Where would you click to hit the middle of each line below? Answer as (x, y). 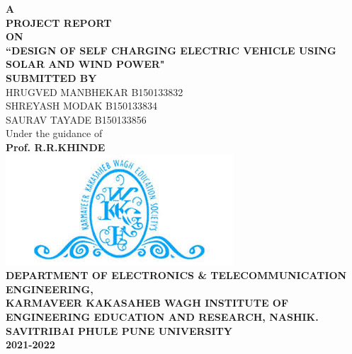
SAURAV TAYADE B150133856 (76, 119)
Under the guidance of (54, 133)
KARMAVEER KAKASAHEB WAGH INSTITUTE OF (147, 303)
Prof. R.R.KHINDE (56, 147)
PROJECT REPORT (59, 22)
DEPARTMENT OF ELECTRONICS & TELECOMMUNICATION (176, 275)
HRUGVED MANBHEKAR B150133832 (95, 92)
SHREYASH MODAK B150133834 (81, 106)
